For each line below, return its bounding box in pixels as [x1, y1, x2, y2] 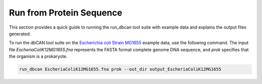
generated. [9, 31, 31, 36]
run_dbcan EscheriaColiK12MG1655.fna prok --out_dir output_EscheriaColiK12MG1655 [19, 67, 222, 72]
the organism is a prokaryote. [9, 53, 68, 59]
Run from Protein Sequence [9, 7, 122, 18]
